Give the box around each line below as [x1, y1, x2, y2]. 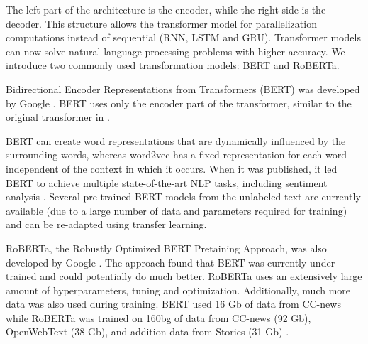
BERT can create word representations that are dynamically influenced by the [6, 133, 346, 148]
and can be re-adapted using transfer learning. [6, 217, 207, 232]
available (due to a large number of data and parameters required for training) [6, 203, 347, 217]
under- [310, 254, 338, 269]
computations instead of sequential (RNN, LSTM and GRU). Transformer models [6, 30, 361, 45]
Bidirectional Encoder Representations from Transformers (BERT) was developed [6, 81, 360, 96]
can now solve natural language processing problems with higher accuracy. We [6, 43, 345, 58]
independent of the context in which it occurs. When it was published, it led [6, 161, 338, 176]
